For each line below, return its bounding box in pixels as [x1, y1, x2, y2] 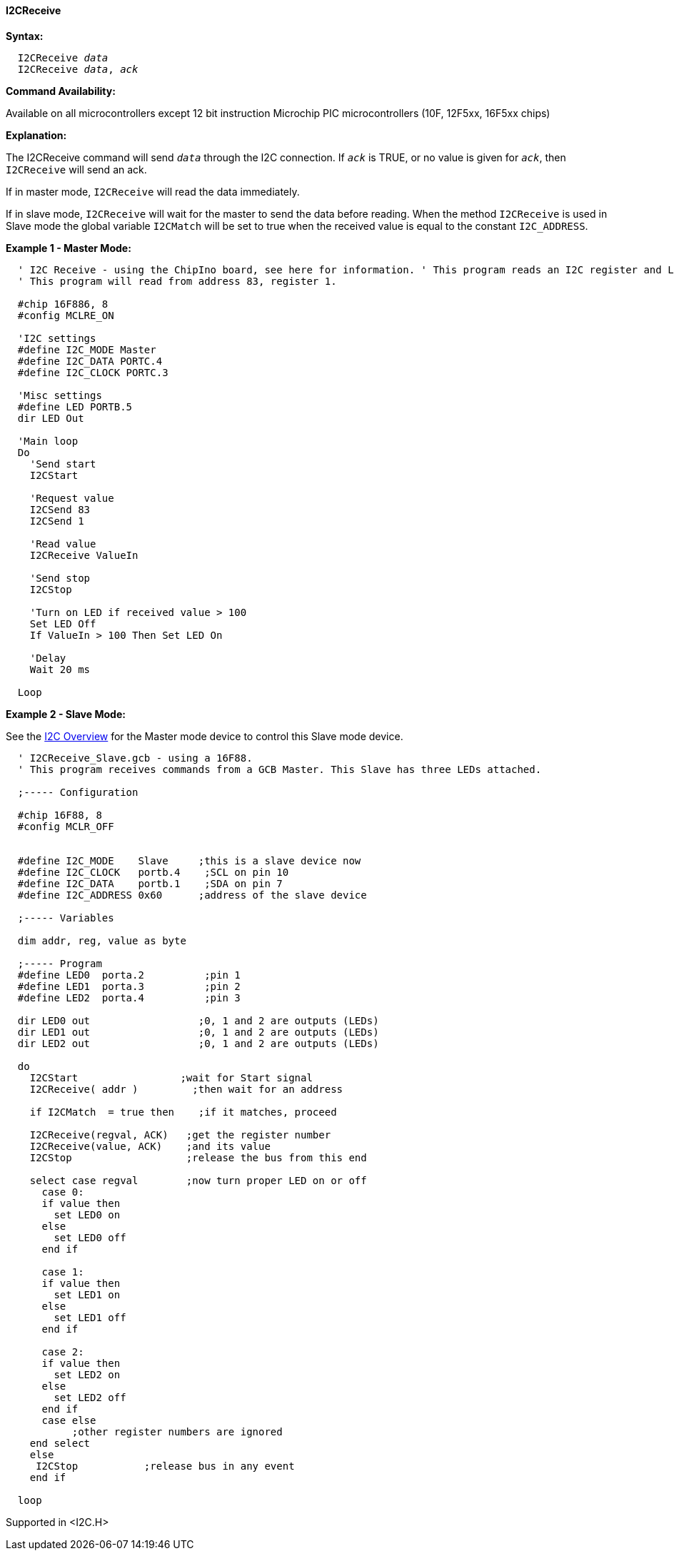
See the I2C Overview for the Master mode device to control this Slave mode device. [6, 729, 403, 742]
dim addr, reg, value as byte [17, 934, 186, 946]
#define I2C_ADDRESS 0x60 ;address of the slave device [17, 889, 367, 901]
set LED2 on [54, 1368, 121, 1380]
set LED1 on [54, 1288, 121, 1300]
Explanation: [6, 128, 67, 141]
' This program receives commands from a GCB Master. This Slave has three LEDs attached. [17, 763, 542, 775]
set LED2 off [54, 1391, 126, 1403]
